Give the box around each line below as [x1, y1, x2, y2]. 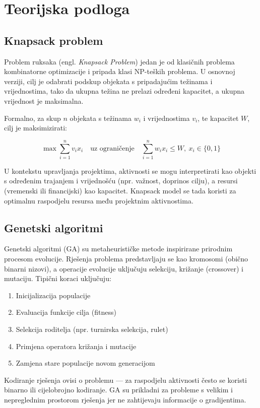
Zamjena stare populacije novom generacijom [16, 358, 155, 368]
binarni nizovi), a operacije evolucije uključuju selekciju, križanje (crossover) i [4, 263, 243, 274]
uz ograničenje [90, 145, 135, 152]
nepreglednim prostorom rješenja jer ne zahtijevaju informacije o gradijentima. [4, 394, 246, 404]
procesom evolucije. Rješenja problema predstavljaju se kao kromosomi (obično [4, 253, 248, 264]
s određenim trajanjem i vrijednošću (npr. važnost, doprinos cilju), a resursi [4, 175, 238, 186]
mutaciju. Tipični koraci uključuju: [4, 273, 111, 284]
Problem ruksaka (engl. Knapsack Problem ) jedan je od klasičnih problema [4, 56, 235, 66]
